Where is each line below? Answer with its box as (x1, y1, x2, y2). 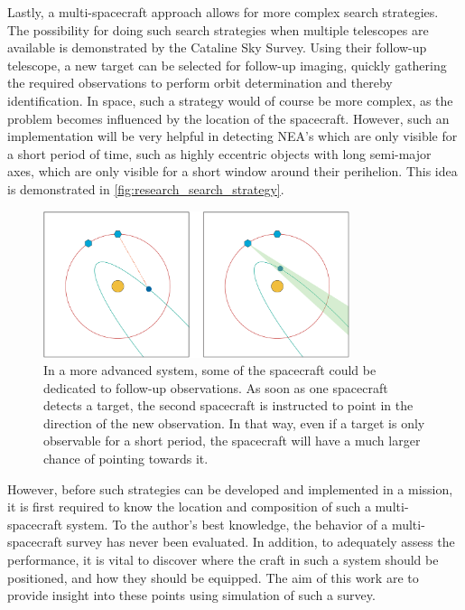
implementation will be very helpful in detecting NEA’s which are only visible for (7, 127, 458, 145)
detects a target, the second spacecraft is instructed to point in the (43, 396, 414, 415)
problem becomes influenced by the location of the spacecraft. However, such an (7, 108, 450, 127)
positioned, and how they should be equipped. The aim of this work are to (7, 568, 419, 587)
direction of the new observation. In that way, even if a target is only (43, 413, 425, 432)
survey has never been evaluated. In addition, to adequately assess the (66, 532, 455, 551)
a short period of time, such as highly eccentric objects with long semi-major (7, 144, 432, 163)
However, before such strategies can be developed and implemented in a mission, (7, 479, 453, 498)
